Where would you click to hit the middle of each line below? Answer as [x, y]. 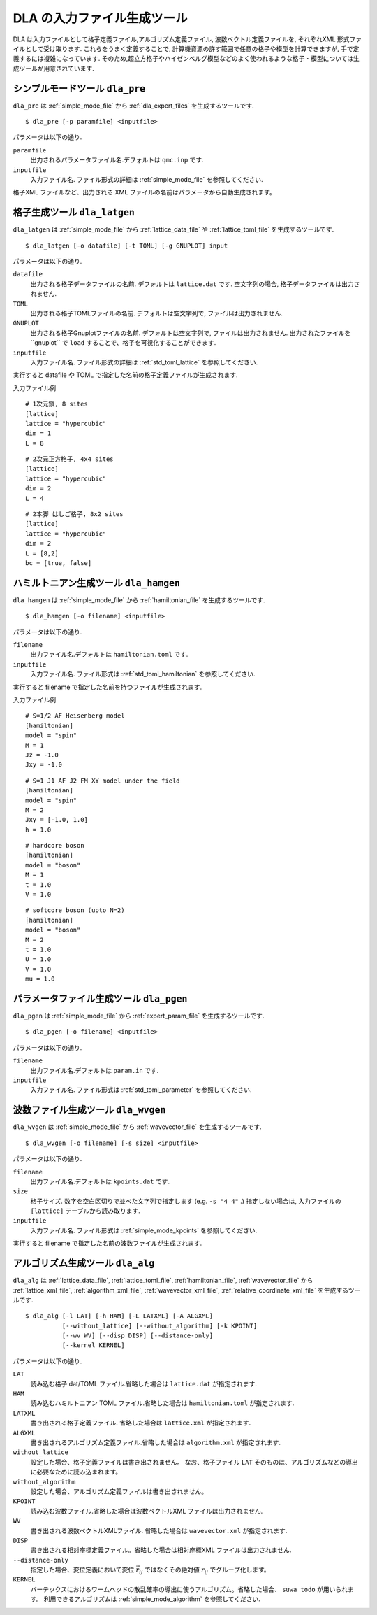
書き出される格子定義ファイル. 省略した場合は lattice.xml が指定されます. [141, 1423]
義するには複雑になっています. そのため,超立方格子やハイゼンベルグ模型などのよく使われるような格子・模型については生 [186, 59]
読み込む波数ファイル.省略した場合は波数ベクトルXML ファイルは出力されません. [147, 1511]
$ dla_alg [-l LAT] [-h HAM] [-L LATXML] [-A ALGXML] [119, 1316]
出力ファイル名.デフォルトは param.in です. [95, 1070]
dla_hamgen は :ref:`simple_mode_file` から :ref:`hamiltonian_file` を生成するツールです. [139, 600]
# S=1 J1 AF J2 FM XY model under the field [103, 781]
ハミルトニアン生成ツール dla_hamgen [97, 583]
